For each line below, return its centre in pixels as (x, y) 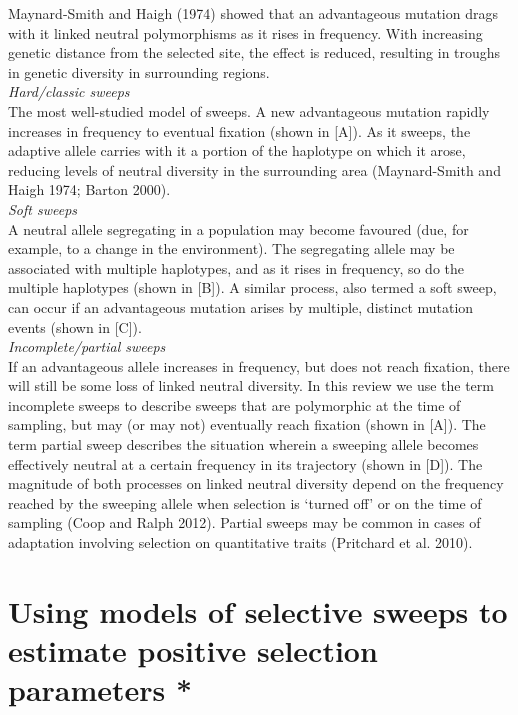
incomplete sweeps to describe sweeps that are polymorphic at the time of (234, 404)
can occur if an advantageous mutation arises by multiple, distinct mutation (241, 306)
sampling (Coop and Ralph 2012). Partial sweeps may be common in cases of (244, 522)
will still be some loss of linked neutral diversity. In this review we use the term (251, 385)
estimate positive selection (193, 650)
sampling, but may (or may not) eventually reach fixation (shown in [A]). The (247, 424)
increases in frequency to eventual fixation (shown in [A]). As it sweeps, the (239, 130)
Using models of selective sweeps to (258, 610)
